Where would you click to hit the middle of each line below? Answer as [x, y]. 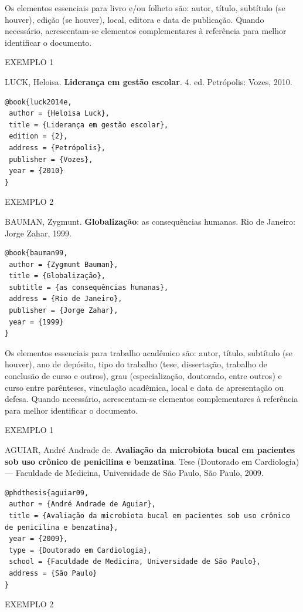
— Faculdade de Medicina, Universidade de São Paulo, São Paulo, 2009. [134, 473]
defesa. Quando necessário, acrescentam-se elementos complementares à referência [151, 399]
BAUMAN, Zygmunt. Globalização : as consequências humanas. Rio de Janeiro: [150, 221]
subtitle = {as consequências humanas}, [89, 287]
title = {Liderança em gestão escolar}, [89, 125]
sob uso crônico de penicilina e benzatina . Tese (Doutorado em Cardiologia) [152, 461]
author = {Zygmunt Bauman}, [64, 264]
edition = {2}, [38, 136]
